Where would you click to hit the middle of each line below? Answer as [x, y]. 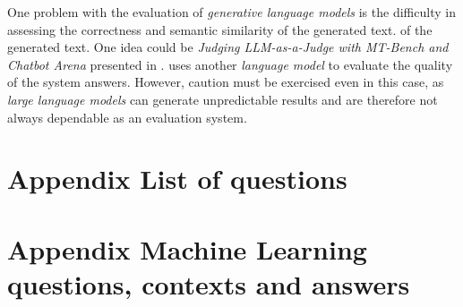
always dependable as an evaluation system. [127, 117]
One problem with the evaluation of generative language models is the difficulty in [231, 12]
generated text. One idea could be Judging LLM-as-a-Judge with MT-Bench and [228, 47]
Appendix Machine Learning [187, 248]
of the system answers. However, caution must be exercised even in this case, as [226, 82]
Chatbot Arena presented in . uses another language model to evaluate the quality [230, 64]
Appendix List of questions [177, 179]
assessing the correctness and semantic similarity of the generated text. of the [220, 29]
